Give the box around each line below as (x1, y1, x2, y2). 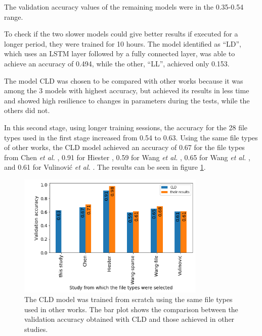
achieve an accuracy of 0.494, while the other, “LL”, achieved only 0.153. (4, 58, 230, 68)
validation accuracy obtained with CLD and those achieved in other (24, 314, 235, 324)
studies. (24, 324, 48, 334)
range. (4, 11, 23, 22)
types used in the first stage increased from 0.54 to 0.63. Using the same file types (4, 132, 258, 142)
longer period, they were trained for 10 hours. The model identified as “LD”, (4, 38, 242, 49)
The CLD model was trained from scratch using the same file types (24, 294, 233, 305)
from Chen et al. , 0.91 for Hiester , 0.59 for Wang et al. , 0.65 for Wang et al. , (4, 152, 250, 162)
